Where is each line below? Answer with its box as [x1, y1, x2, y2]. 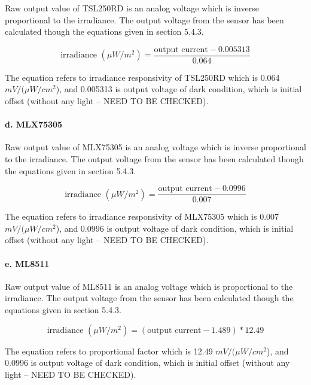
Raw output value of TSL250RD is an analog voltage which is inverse [5, 2, 259, 14]
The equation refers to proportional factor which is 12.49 [5, 344, 213, 357]
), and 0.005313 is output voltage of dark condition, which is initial [56, 83, 302, 95]
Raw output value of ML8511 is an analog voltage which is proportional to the [5, 280, 293, 292]
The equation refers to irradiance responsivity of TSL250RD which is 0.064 [5, 71, 280, 83]
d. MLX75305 [5, 118, 63, 131]
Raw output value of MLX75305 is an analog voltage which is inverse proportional [5, 141, 306, 153]
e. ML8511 [5, 257, 50, 269]
